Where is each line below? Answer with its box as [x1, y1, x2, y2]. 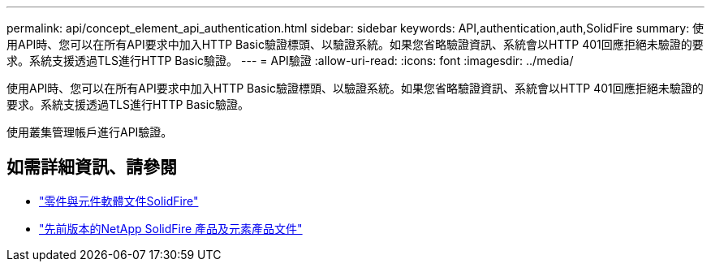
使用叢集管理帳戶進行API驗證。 [6, 125, 173, 139]
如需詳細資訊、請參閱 [6, 157, 177, 178]
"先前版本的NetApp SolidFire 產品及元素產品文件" [39, 221, 303, 236]
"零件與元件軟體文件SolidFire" [39, 193, 199, 208]
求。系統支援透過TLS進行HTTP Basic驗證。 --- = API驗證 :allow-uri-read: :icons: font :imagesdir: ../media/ [6, 54, 574, 67]
